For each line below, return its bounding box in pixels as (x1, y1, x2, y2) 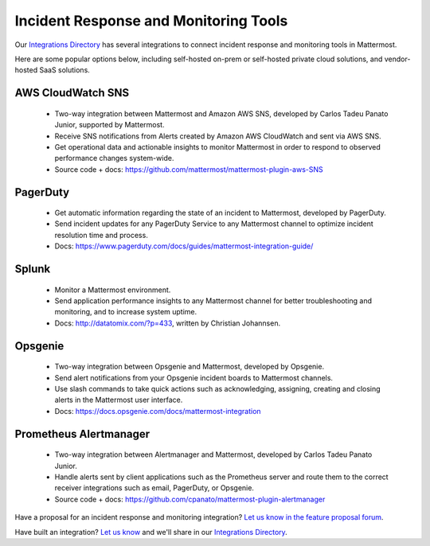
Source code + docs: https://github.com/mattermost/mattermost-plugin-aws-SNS (54, 164, 323, 174)
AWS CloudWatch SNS (14, 86, 130, 99)
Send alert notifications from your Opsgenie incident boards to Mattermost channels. (54, 372, 334, 382)
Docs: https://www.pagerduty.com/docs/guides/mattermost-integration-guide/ (54, 241, 314, 251)
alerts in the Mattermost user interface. (54, 395, 183, 405)
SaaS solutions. (39, 65, 91, 75)
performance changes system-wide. (54, 154, 174, 163)
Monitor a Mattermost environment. (54, 285, 171, 294)
